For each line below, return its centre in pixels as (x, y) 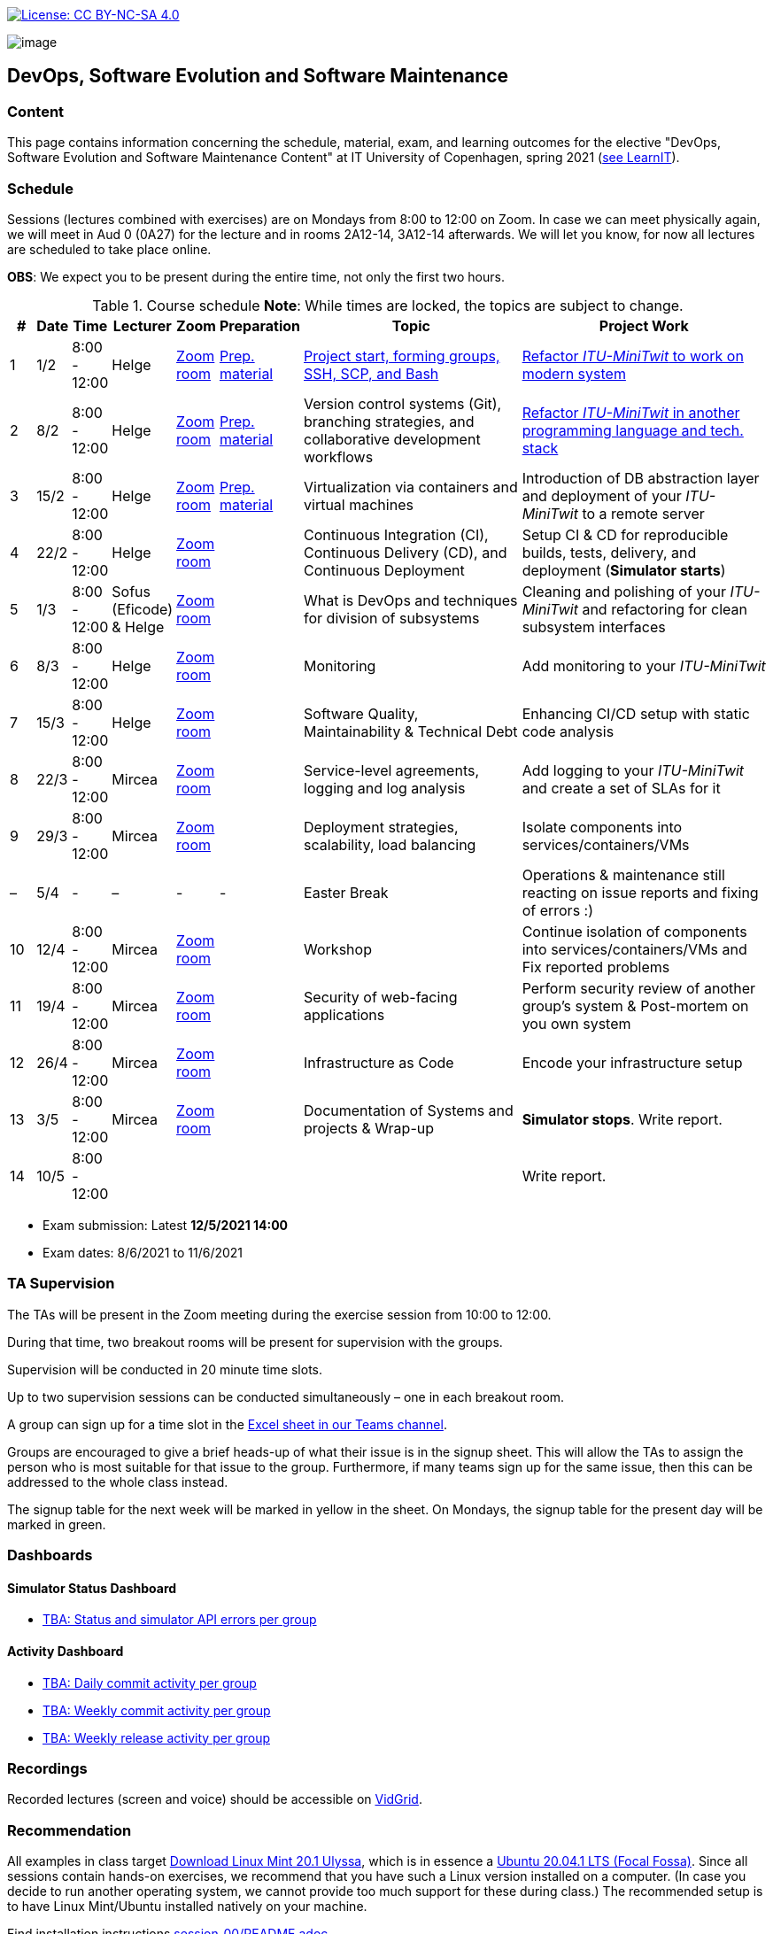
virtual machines (359, 504)
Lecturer (142, 325)
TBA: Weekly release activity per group (156, 1737)
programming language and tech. (633, 430)
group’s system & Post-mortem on (635, 1006)
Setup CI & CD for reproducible (625, 534)
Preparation (260, 325)
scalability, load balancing (390, 844)
